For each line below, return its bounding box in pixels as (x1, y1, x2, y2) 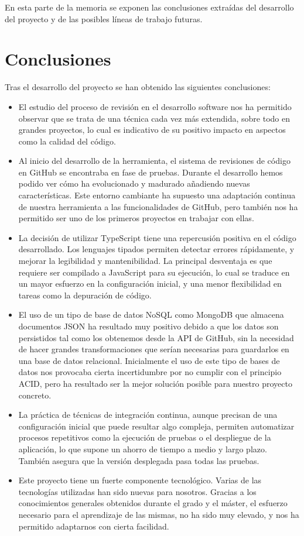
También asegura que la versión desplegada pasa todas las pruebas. (18, 454, 259, 466)
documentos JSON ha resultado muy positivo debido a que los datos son (18, 320, 279, 332)
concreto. (18, 389, 52, 401)
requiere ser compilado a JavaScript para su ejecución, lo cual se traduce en (18, 266, 290, 278)
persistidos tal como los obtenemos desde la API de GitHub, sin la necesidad (18, 331, 294, 343)
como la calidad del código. (18, 135, 116, 147)
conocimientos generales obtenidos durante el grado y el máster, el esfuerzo (18, 497, 288, 509)
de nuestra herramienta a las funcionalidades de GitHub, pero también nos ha (18, 200, 298, 212)
